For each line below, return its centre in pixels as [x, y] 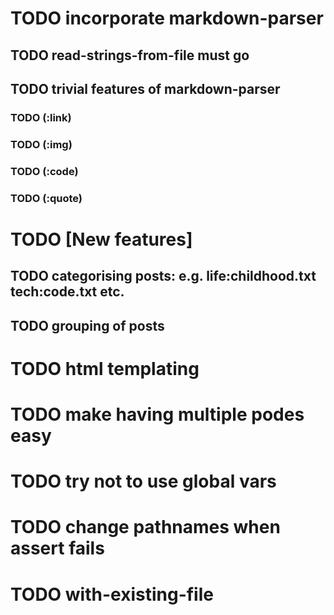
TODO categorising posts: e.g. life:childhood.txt [163, 276]
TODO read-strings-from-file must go [130, 55]
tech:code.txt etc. [67, 292]
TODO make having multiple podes [157, 414]
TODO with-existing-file [112, 594]
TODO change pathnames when [145, 527]
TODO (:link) [41, 117]
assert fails [57, 548]
